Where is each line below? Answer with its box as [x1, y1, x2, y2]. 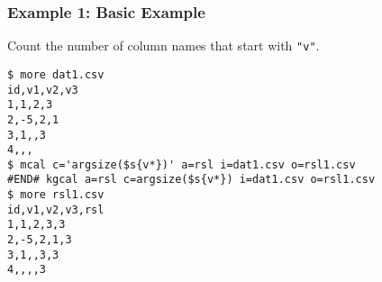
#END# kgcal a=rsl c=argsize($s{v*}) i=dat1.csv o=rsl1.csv [7, 173, 376, 186]
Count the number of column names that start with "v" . [7, 36, 320, 55]
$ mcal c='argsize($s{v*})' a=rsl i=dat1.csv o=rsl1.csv [7, 158, 356, 171]
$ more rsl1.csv [7, 188, 105, 202]
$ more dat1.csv [7, 68, 105, 81]
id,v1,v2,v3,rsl [7, 203, 105, 216]
